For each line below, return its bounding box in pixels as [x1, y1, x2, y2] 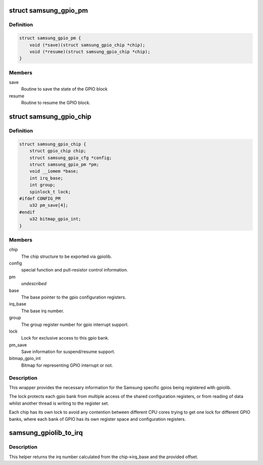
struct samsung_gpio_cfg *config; [29, 155, 112, 161]
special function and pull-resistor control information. [21, 267, 129, 273]
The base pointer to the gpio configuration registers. [21, 294, 127, 300]
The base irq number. [21, 308, 64, 314]
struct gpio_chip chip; [29, 148, 86, 154]
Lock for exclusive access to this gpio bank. [21, 335, 110, 341]
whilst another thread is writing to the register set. [9, 400, 109, 406]
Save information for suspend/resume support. [21, 349, 115, 355]
